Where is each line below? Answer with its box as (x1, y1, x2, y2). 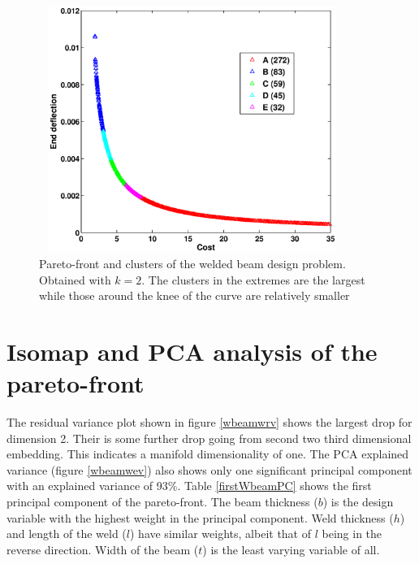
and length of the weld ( (6, 525, 127, 542)
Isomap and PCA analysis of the (6, 334, 378, 367)
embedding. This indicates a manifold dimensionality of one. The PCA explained (6, 445, 409, 462)
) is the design (322, 493, 394, 510)
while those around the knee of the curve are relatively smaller (39, 287, 350, 304)
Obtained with (39, 271, 111, 288)
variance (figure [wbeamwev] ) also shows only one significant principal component (6, 461, 413, 478)
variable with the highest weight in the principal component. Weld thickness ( (6, 509, 394, 526)
